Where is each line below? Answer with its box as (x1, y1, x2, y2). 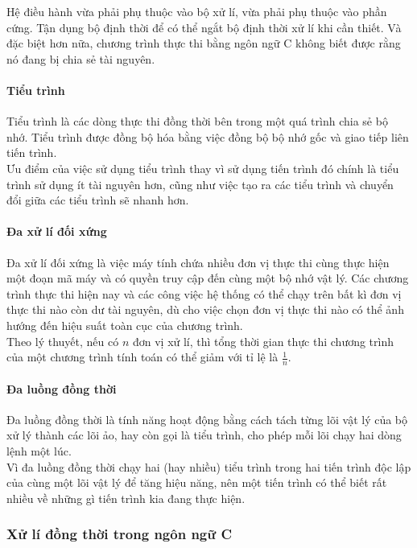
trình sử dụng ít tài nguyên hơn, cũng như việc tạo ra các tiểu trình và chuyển (6, 175, 394, 192)
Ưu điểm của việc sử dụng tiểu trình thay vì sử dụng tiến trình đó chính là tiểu (6, 159, 399, 176)
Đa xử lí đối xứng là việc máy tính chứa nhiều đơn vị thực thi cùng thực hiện (6, 253, 390, 270)
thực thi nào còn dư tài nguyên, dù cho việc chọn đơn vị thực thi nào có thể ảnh (6, 301, 404, 318)
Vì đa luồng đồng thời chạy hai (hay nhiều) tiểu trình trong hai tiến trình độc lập (6, 458, 411, 475)
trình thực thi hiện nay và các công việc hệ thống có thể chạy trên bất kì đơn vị (6, 285, 402, 302)
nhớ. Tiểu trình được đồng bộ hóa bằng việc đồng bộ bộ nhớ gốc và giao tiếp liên (6, 128, 409, 145)
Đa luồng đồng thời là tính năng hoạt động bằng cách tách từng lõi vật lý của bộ (6, 410, 408, 427)
